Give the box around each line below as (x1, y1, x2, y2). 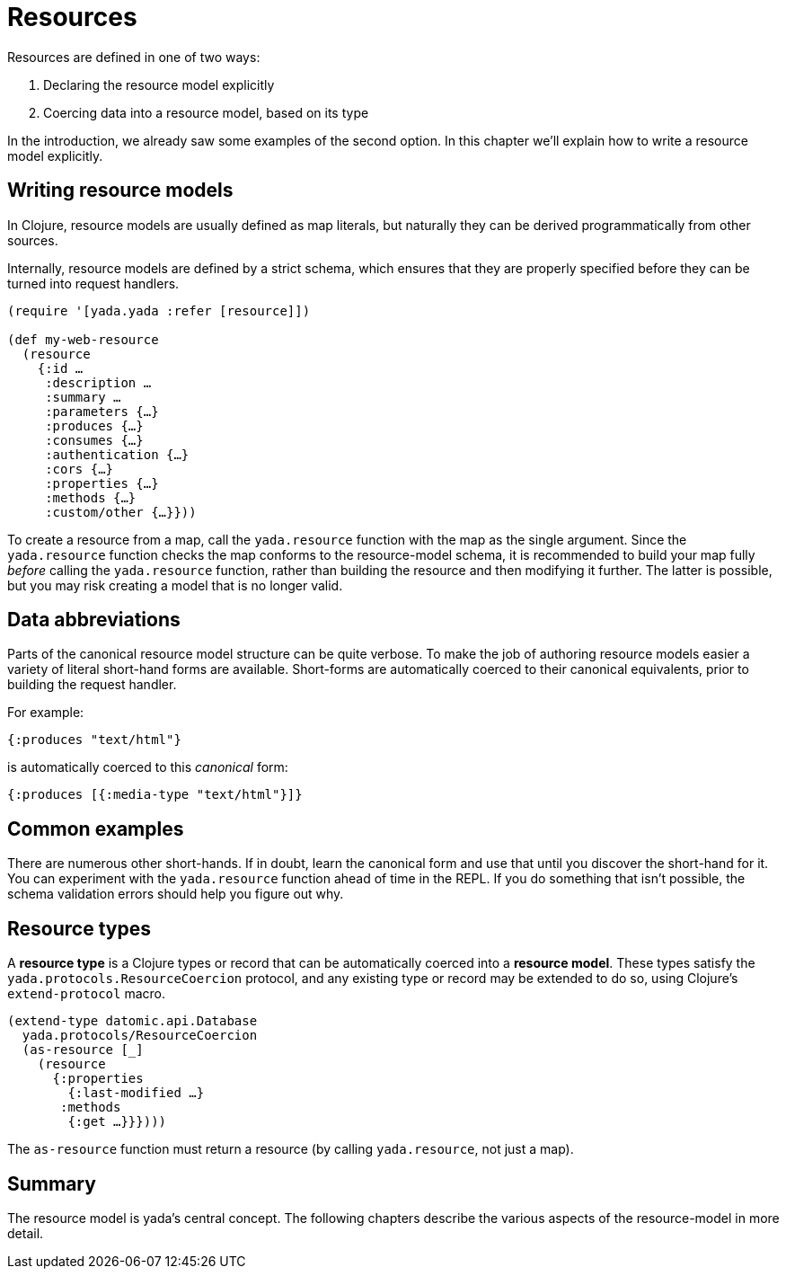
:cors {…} (45, 461, 114, 476)
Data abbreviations (7, 608, 181, 632)
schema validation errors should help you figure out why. (7, 886, 344, 902)
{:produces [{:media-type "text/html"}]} (7, 787, 303, 802)
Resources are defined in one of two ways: (7, 49, 261, 65)
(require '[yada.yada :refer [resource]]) (7, 303, 311, 318)
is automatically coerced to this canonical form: (7, 759, 288, 775)
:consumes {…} (45, 432, 144, 447)
